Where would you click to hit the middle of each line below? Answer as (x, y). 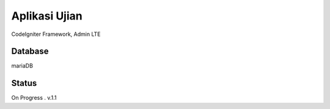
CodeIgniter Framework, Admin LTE (56, 34)
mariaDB (22, 66)
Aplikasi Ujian (47, 16)
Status (24, 83)
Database (30, 51)
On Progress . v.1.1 (34, 98)
